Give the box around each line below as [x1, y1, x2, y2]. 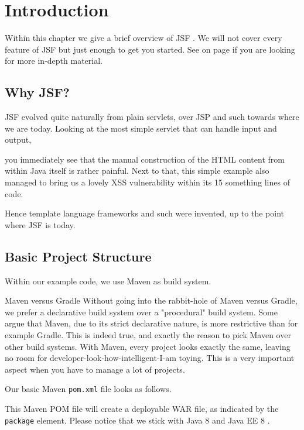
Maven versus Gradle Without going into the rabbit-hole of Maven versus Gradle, [5, 294, 298, 307]
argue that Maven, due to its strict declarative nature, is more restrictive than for [5, 317, 298, 329]
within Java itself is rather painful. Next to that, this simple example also [5, 164, 269, 177]
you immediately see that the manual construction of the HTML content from [5, 153, 285, 165]
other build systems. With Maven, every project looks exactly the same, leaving [5, 340, 291, 352]
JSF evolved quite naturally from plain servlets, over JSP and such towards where [5, 111, 299, 123]
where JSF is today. [5, 218, 76, 231]
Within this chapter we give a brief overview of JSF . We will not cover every [5, 32, 282, 44]
